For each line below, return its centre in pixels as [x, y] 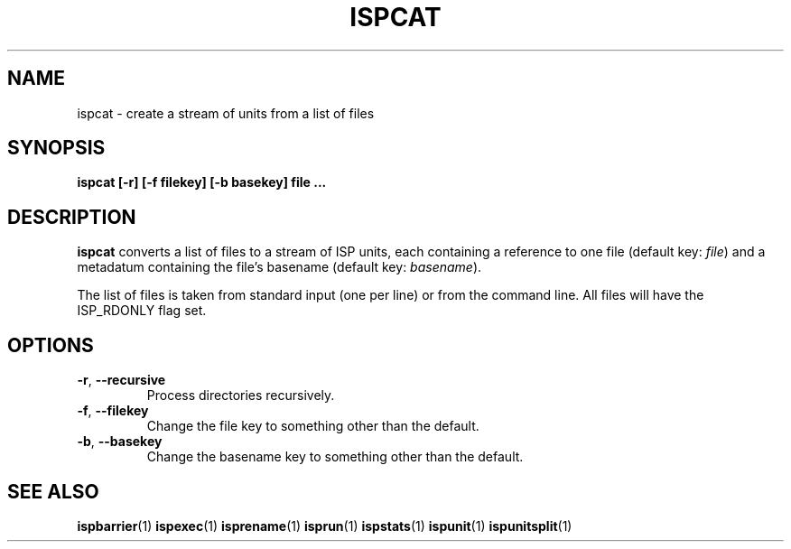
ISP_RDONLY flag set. [142, 311]
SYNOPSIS [56, 148]
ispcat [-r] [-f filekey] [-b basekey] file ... [202, 182]
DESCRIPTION [72, 217]
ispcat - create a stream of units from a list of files [226, 113]
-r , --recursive [121, 380]
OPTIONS [51, 345]
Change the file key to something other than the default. [313, 426]
